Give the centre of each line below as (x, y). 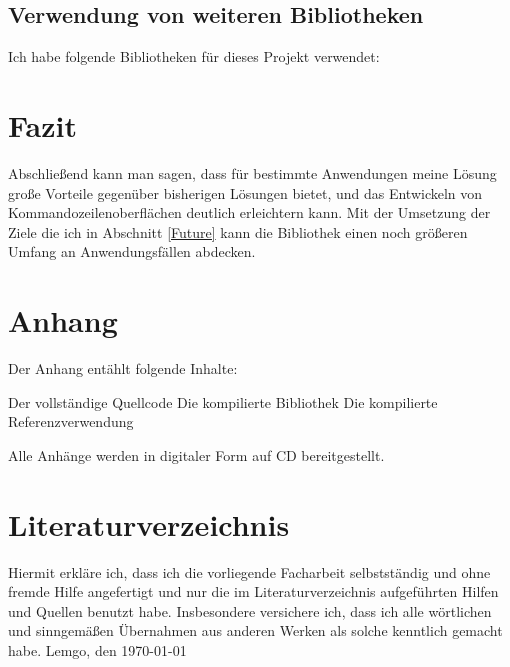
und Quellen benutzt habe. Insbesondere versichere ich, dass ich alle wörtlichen (250, 610)
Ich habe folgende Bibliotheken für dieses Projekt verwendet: (194, 56)
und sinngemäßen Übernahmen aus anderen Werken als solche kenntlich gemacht (255, 630)
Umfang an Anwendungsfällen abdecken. (132, 251)
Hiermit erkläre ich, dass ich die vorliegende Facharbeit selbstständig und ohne (249, 571)
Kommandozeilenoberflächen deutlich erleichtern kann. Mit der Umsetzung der (249, 212)
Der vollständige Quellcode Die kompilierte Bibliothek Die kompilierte (223, 401)
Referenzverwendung (71, 421)
